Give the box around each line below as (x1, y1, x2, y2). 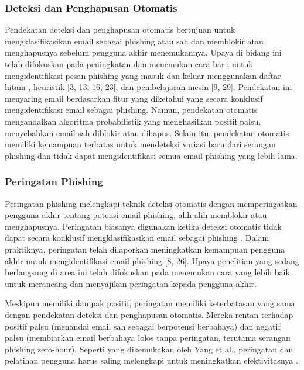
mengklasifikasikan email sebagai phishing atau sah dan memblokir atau (5, 34, 264, 47)
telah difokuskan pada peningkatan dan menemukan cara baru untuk (5, 58, 253, 70)
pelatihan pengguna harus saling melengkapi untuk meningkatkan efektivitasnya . (5, 354, 298, 366)
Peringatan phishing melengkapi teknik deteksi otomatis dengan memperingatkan (5, 197, 298, 209)
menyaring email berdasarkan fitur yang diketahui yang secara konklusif (5, 92, 263, 104)
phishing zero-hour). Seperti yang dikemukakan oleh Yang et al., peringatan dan (5, 343, 293, 355)
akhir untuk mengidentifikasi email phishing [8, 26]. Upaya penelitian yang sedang (5, 254, 299, 267)
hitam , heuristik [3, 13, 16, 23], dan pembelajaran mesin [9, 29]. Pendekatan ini (5, 81, 292, 93)
